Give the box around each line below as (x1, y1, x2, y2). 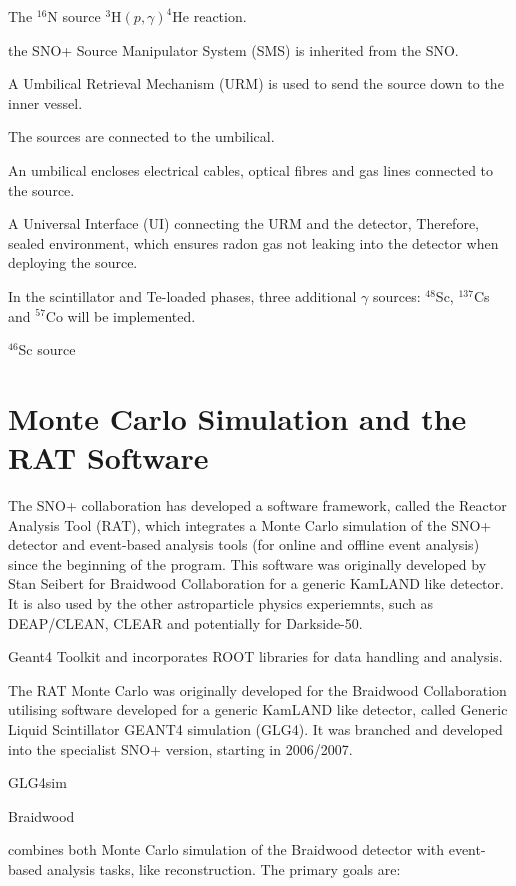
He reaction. (172, 6, 247, 26)
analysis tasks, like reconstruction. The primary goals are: (46, 858, 401, 879)
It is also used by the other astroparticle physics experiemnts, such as (8, 593, 434, 613)
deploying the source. (8, 252, 138, 273)
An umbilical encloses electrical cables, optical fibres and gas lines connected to (8, 159, 494, 180)
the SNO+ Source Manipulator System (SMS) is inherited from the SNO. (8, 39, 459, 60)
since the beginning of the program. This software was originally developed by (8, 553, 487, 574)
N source (47, 6, 101, 26)
